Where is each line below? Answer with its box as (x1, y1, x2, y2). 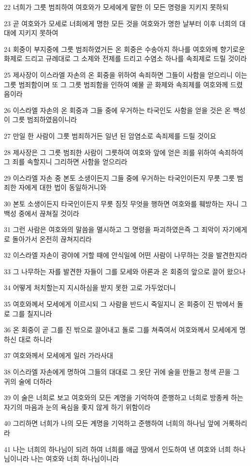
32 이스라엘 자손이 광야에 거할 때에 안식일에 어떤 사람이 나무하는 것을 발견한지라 (4, 250, 248, 260)
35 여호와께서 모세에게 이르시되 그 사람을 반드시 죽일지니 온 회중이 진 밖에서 (4, 299, 235, 309)
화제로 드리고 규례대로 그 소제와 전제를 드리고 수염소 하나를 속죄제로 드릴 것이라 (4, 53, 247, 63)
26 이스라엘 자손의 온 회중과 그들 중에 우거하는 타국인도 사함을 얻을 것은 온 (4, 105, 231, 115)
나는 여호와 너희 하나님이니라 (31, 453, 119, 464)
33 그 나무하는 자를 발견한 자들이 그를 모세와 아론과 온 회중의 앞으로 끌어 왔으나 (4, 266, 246, 276)
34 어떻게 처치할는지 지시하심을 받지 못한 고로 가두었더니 (4, 282, 176, 293)
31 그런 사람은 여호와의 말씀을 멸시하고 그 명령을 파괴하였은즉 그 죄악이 (4, 224, 221, 234)
